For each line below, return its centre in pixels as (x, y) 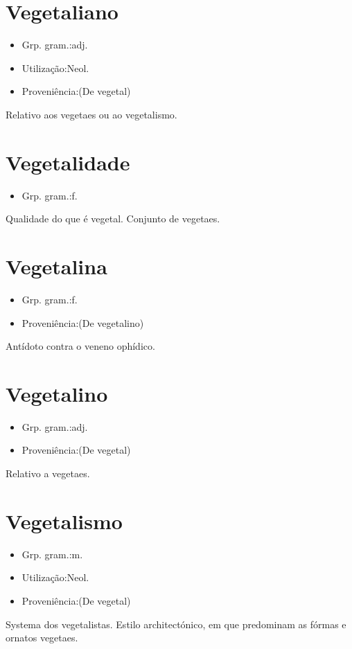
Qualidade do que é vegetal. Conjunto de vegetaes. (113, 219)
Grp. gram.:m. (52, 554)
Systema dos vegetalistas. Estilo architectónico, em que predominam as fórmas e (176, 624)
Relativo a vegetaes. (48, 473)
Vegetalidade (68, 162)
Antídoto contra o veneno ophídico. (80, 346)
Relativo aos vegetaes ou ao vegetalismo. (91, 114)
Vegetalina (56, 266)
